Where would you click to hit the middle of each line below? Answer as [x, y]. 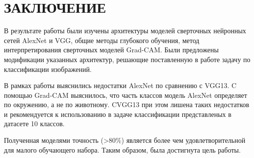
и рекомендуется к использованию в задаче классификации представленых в [118, 114]
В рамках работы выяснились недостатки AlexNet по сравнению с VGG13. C [120, 85]
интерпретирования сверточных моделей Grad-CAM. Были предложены [111, 50]
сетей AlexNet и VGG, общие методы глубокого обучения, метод [102, 40]
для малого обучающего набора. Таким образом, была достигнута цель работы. [122, 149]
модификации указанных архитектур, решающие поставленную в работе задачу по [127, 59]
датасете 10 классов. [34, 124]
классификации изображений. [48, 69]
